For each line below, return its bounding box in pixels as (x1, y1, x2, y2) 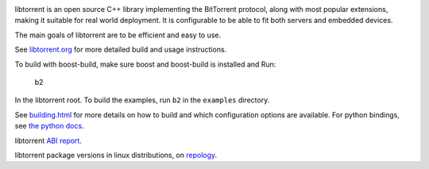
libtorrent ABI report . (14, 136, 83, 145)
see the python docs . (14, 121, 84, 131)
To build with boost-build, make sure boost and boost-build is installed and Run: (14, 60, 276, 69)
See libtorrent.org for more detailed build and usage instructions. (14, 44, 227, 55)
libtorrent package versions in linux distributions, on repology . (14, 150, 218, 159)
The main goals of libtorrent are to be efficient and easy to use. (14, 30, 222, 40)
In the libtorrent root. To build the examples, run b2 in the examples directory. (14, 95, 270, 105)
